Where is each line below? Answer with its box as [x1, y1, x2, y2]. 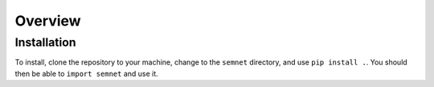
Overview [14, 12, 81, 30]
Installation [14, 35, 76, 49]
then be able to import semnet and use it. [14, 69, 158, 78]
